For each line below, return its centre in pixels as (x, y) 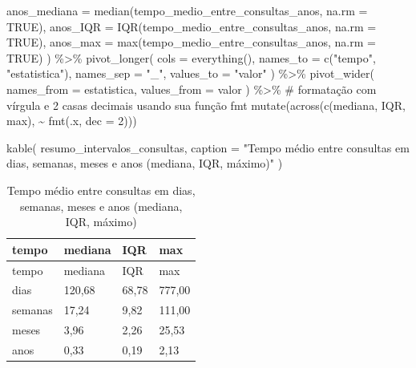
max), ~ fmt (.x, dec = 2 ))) (72, 121)
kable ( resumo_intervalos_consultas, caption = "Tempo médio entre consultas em (208, 147)
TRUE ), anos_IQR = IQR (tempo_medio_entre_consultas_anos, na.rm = (192, 26)
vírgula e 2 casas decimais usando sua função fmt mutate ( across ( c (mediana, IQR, (206, 105)
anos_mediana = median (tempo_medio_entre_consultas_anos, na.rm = (187, 10)
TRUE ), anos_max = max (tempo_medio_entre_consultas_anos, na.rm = (191, 42)
